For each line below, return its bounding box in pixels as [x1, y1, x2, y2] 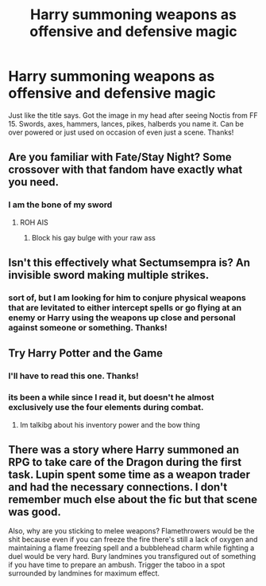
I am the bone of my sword [8, 199, 113, 210]
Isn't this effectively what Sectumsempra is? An [8, 256, 251, 270]
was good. [8, 505, 62, 518]
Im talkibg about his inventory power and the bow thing [19, 420, 201, 429]
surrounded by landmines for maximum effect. [8, 568, 160, 578]
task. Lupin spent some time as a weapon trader [8, 467, 250, 481]
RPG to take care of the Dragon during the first [8, 455, 242, 469]
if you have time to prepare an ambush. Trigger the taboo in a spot [8, 560, 226, 570]
